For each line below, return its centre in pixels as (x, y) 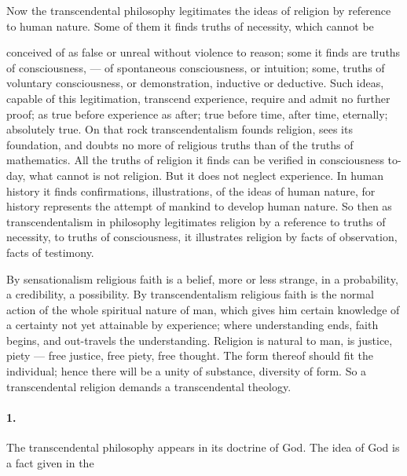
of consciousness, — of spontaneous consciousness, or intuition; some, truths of (196, 67)
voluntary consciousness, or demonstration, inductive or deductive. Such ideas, (195, 83)
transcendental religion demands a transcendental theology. (149, 386)
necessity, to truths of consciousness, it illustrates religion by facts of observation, (202, 237)
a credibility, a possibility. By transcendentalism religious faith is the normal (190, 294)
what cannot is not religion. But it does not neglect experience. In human (206, 175)
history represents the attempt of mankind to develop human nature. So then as (199, 206)
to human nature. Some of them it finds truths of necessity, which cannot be (190, 26)
